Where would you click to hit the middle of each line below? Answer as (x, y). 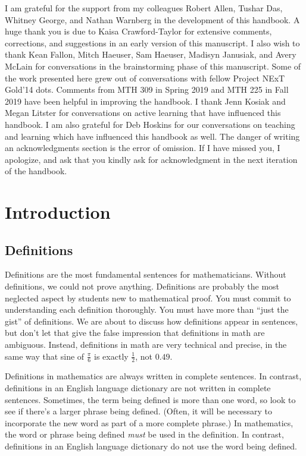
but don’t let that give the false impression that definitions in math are (135, 333)
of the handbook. (36, 171)
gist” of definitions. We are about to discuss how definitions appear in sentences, (152, 321)
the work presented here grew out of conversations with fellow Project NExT (145, 78)
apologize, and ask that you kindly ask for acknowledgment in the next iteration (151, 159)
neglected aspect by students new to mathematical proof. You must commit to (148, 298)
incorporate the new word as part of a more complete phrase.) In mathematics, (149, 422)
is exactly (111, 356)
